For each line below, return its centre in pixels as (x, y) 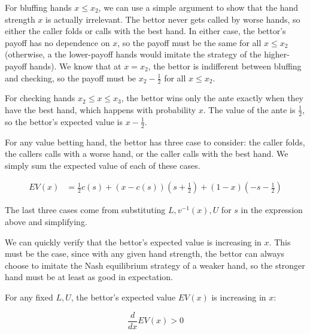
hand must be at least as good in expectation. (89, 277)
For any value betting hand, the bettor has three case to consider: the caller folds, (155, 142)
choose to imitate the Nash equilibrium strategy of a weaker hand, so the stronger (155, 265)
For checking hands (40, 98)
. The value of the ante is (249, 109)
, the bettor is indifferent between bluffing (225, 66)
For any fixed (29, 297)
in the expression (272, 210)
